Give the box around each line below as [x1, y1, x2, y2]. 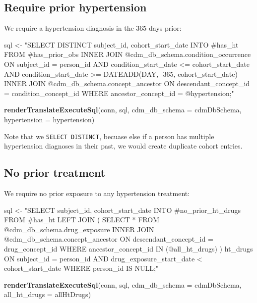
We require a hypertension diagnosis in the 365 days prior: [4, 23, 182, 33]
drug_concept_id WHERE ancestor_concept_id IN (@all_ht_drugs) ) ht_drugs [4, 243, 253, 253]
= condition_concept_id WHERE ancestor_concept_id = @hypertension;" [4, 88, 234, 98]
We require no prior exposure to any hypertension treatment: [4, 188, 190, 198]
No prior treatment [4, 165, 106, 180]
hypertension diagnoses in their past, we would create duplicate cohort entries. [4, 141, 243, 151]
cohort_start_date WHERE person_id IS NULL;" [4, 263, 159, 273]
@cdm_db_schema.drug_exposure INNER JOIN [4, 224, 154, 234]
